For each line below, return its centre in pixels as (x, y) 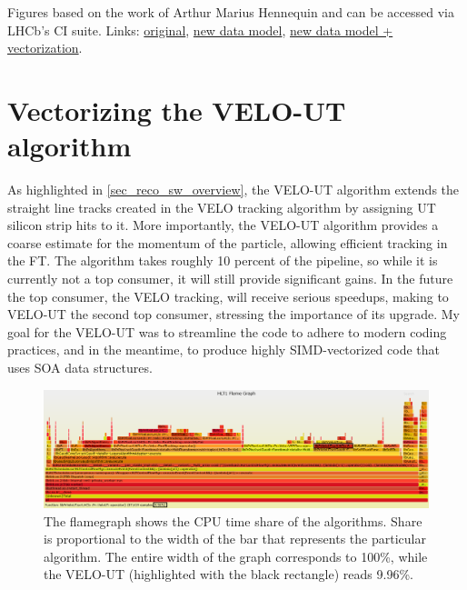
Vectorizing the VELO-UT (177, 110)
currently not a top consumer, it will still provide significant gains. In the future (230, 279)
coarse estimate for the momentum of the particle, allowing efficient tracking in (228, 242)
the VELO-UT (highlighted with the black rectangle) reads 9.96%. (229, 574)
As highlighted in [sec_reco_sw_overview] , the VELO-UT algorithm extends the (233, 190)
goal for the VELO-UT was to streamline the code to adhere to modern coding (227, 331)
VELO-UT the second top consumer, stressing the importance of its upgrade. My (233, 314)
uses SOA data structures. (80, 368)
